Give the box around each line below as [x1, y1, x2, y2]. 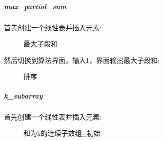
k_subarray [4, 90, 43, 101]
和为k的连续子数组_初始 [23, 128, 101, 138]
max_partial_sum [4, 1, 66, 11]
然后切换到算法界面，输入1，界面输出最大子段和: [4, 55, 160, 65]
